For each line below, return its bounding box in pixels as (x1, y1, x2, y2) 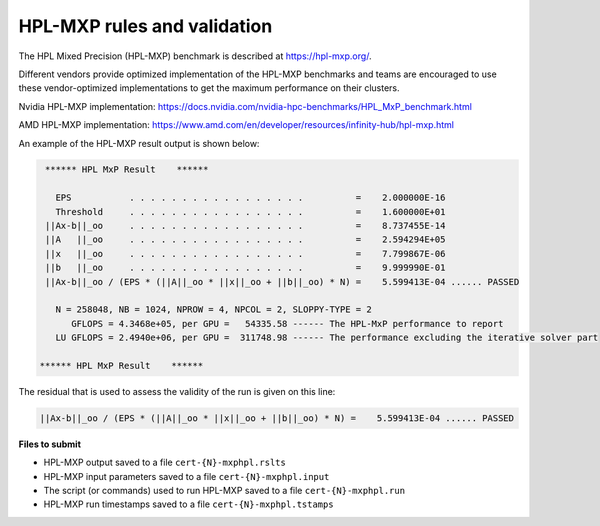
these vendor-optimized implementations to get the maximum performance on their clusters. (18, 82, 400, 94)
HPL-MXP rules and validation (18, 15, 273, 37)
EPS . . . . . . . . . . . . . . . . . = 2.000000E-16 (55, 192, 446, 204)
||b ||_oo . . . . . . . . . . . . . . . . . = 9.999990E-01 (45, 262, 446, 274)
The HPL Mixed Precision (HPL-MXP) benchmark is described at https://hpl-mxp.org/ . (18, 50, 372, 62)
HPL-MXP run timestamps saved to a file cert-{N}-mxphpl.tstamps (43, 498, 334, 510)
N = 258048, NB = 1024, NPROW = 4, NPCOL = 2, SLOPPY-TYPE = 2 (55, 304, 372, 315)
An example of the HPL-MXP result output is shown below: (18, 137, 260, 149)
